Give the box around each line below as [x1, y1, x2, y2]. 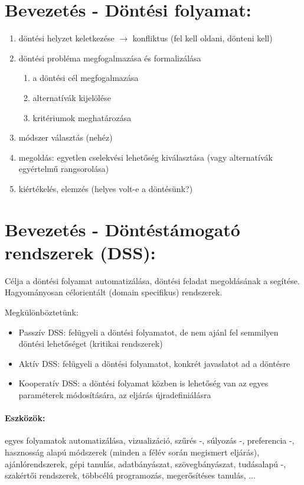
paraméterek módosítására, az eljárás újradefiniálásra [18, 388, 211, 401]
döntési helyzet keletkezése [18, 32, 115, 44]
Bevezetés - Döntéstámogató [5, 217, 240, 241]
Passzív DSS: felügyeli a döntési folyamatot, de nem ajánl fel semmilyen [18, 325, 279, 338]
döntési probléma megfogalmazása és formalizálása [18, 51, 201, 64]
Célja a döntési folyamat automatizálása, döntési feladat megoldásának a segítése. [5, 274, 300, 287]
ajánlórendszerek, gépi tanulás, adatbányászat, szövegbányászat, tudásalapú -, [5, 457, 286, 470]
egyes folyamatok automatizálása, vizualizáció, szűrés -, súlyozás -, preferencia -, [5, 434, 295, 447]
